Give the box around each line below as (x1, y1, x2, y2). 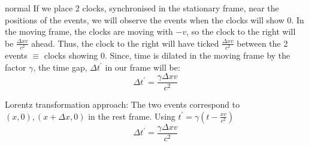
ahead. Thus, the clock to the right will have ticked (31, 36, 219, 49)
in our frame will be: (105, 60, 180, 73)
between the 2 (237, 36, 288, 49)
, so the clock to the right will (186, 25, 296, 38)
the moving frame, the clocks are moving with (5, 25, 173, 38)
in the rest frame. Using (88, 109, 175, 122)
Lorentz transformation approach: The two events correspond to (5, 98, 240, 111)
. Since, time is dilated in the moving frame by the (105, 48, 290, 61)
